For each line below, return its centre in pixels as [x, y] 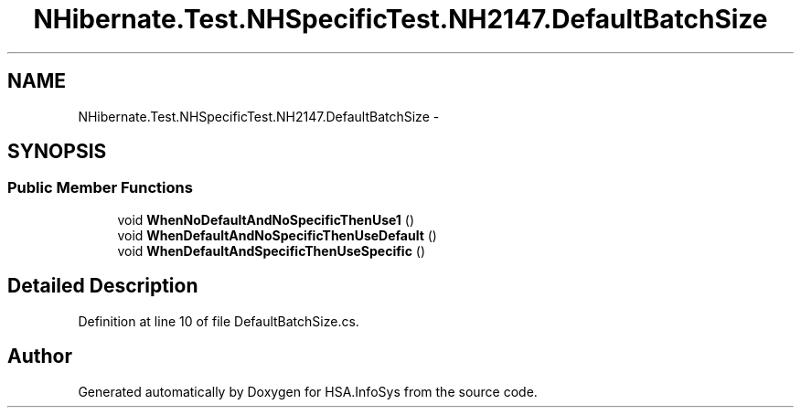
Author [40, 356]
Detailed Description [103, 286]
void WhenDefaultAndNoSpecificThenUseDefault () [277, 235]
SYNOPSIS [57, 152]
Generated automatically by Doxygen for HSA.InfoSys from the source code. [308, 391]
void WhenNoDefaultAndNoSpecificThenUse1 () [266, 219]
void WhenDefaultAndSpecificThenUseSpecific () [272, 250]
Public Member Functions [100, 188]
